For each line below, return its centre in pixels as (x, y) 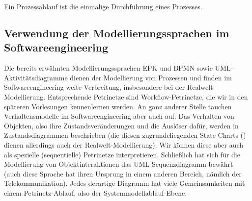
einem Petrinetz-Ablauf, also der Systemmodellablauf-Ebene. (96, 192)
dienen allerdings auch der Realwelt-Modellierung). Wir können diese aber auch (124, 144)
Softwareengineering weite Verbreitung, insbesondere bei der (95, 87)
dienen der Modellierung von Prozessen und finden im (151, 77)
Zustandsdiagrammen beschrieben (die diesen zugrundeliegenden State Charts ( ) (125, 135)
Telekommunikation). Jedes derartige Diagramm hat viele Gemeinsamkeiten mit (125, 183)
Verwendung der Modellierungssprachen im (117, 33)
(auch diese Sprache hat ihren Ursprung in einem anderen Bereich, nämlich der (123, 173)
